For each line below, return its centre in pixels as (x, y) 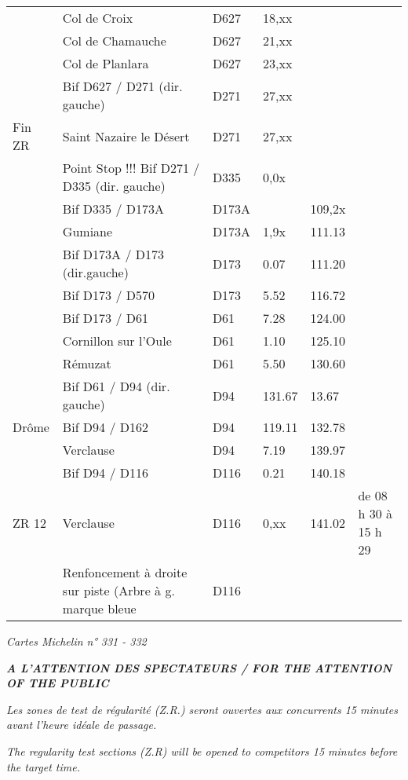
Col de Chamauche (114, 40)
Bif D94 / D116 (105, 472)
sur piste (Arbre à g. (118, 590)
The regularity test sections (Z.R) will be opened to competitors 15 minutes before (202, 751)
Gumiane (87, 231)
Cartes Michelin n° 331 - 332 (76, 641)
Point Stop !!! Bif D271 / (131, 168)
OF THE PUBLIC (58, 683)
